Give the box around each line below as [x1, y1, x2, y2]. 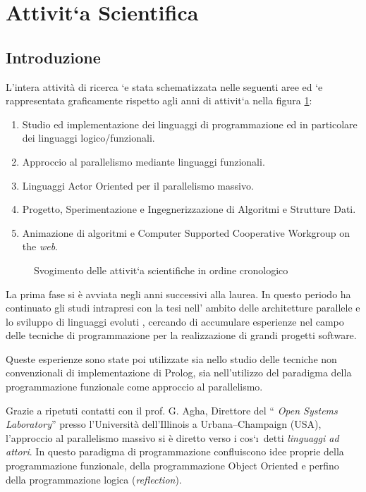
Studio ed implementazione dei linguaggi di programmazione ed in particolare [22, 116, 358, 131]
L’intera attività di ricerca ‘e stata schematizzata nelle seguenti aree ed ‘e [6, 79, 323, 94]
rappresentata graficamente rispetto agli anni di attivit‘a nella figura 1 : [6, 93, 312, 108]
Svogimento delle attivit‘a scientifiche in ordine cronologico [34, 262, 288, 277]
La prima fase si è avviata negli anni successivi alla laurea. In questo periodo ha [6, 286, 351, 301]
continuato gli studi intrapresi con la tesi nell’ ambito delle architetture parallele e [6, 300, 360, 315]
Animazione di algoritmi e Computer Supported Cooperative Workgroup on [22, 225, 350, 240]
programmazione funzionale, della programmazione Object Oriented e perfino [6, 458, 339, 473]
